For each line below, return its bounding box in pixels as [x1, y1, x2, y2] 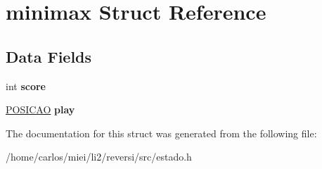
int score [6, 78, 46, 93]
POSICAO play [6, 102, 75, 117]
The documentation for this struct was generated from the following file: [6, 125, 317, 140]
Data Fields [6, 45, 92, 67]
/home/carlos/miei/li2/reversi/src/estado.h [6, 149, 192, 164]
